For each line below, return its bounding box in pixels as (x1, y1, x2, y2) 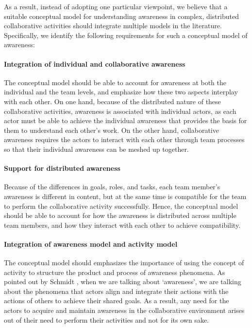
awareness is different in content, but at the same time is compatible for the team (4, 191, 247, 201)
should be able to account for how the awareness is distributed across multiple (4, 210, 236, 220)
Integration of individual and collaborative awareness (4, 58, 185, 69)
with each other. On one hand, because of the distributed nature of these (4, 96, 221, 106)
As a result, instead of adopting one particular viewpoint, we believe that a (4, 1, 228, 11)
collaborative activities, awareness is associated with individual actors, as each (4, 106, 236, 116)
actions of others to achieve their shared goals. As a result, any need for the (4, 295, 229, 306)
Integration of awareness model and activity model (4, 238, 178, 249)
